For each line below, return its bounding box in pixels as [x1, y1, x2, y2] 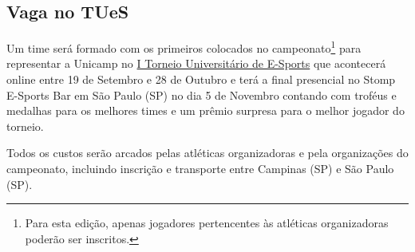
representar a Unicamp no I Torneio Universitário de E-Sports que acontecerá [6, 55, 386, 72]
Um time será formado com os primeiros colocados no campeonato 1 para [6, 37, 362, 56]
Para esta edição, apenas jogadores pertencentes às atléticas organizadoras [25, 215, 389, 231]
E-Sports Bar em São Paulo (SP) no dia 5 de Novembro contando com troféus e [6, 86, 397, 103]
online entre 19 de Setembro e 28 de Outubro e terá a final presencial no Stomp [6, 71, 396, 88]
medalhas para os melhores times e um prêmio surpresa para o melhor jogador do [6, 102, 405, 119]
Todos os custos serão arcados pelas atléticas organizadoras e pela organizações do [6, 144, 409, 161]
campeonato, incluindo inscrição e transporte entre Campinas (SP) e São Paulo [6, 160, 394, 177]
